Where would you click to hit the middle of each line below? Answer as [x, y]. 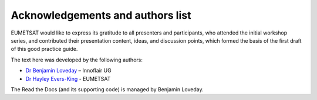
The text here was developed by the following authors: [77, 60]
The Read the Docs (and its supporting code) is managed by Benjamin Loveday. [107, 89]
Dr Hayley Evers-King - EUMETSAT [68, 78]
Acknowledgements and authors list [101, 15]
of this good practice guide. [44, 49]
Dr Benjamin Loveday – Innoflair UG [68, 71]
